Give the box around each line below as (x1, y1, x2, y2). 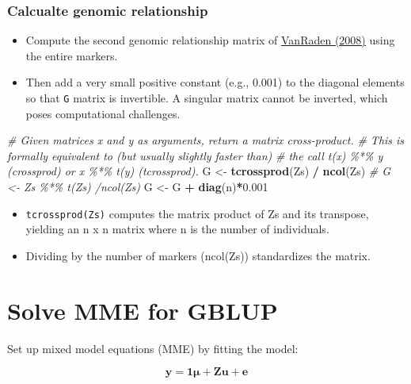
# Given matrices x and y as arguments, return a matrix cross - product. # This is (7, 132, 405, 148)
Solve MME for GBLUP (7, 294, 278, 326)
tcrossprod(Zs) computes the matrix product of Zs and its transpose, (25, 205, 369, 221)
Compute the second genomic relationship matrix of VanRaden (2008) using (25, 32, 395, 48)
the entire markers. (25, 47, 118, 63)
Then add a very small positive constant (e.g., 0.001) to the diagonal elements (25, 74, 405, 90)
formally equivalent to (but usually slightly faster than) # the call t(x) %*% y (7, 147, 383, 163)
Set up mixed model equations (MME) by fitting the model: (7, 340, 299, 356)
